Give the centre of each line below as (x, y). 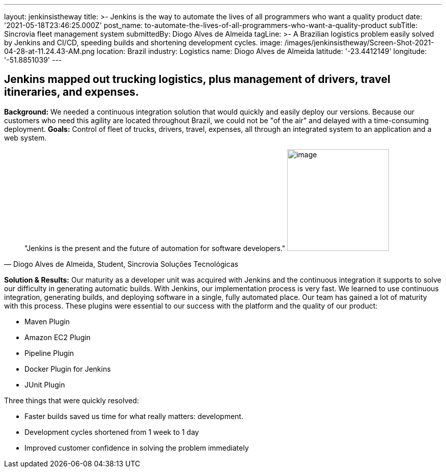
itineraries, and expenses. (72, 92)
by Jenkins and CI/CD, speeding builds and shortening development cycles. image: (143, 43)
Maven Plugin (47, 321)
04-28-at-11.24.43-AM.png (49, 51)
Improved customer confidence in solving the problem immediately (137, 448)
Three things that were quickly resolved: (72, 400)
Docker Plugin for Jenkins (68, 369)
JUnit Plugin (45, 384)
